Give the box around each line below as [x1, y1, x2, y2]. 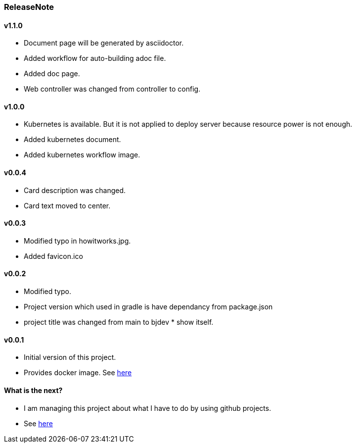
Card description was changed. [24, 186, 126, 195]
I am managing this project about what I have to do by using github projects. [24, 403, 271, 412]
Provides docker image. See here [24, 368, 132, 377]
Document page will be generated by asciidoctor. [24, 39, 184, 48]
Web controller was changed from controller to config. [24, 85, 201, 94]
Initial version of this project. [24, 353, 116, 362]
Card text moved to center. [24, 201, 111, 210]
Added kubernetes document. [24, 135, 121, 144]
